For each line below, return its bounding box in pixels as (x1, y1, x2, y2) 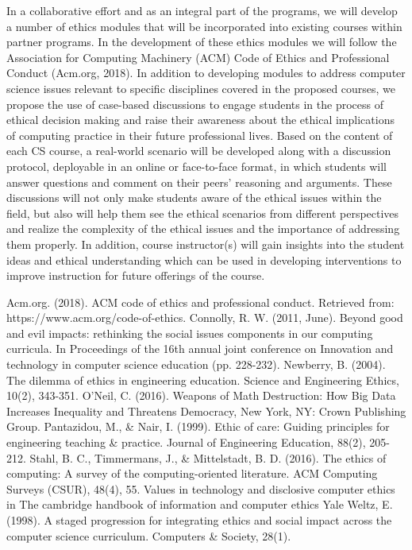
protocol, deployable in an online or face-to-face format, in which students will (6, 157, 387, 174)
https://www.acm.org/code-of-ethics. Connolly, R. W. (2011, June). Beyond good (6, 309, 403, 326)
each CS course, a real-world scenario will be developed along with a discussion (6, 142, 391, 159)
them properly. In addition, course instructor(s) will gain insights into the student (6, 235, 405, 252)
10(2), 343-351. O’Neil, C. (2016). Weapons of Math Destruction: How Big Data (6, 387, 396, 404)
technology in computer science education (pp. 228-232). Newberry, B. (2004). (6, 356, 386, 373)
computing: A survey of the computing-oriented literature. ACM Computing (6, 465, 378, 482)
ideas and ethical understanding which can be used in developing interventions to (6, 251, 402, 268)
